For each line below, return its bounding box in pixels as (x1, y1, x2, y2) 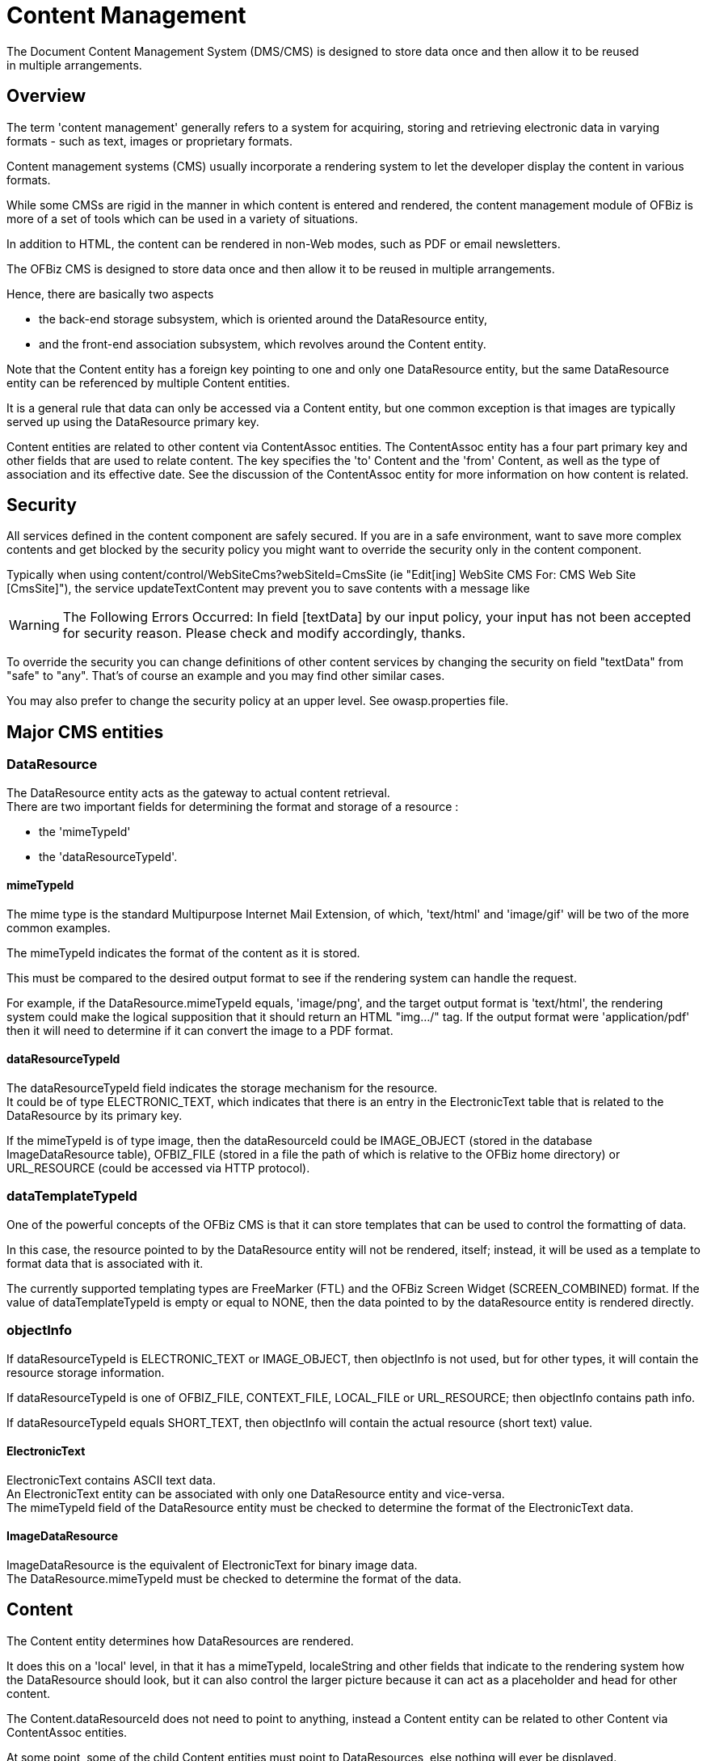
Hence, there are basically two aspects (6, 286, 214, 301)
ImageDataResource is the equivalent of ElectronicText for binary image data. (6, 1558, 418, 1573)
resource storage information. (6, 1365, 165, 1379)
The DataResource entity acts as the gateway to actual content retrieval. (6, 785, 390, 800)
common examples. (6, 920, 111, 935)
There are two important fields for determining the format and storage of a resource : (6, 799, 459, 813)
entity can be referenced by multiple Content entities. (6, 375, 290, 390)
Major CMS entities (6, 721, 164, 742)
